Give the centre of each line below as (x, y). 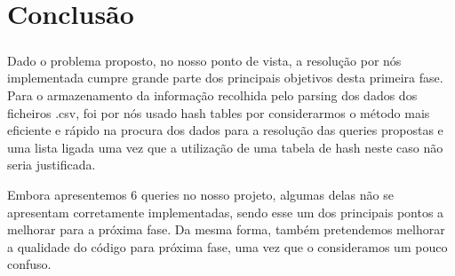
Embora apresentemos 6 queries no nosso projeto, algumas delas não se (200, 194)
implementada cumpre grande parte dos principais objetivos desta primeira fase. (225, 78)
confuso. (29, 264)
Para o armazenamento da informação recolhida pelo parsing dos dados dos (212, 95)
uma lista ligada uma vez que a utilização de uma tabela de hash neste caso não (225, 147)
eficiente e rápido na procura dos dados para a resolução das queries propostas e (225, 130)
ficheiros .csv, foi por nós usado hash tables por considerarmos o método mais (219, 112)
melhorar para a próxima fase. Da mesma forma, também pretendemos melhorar (226, 229)
